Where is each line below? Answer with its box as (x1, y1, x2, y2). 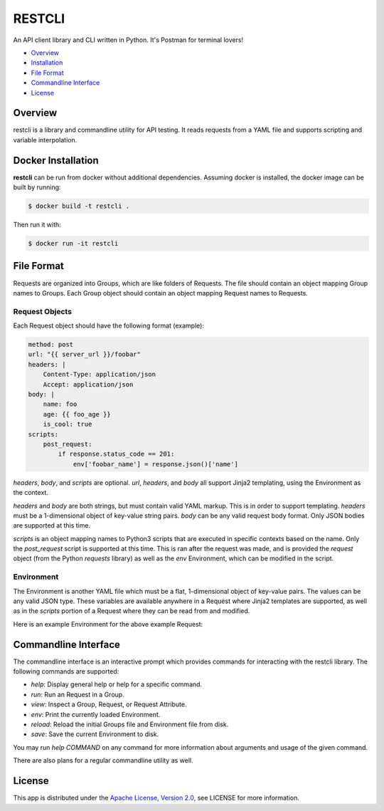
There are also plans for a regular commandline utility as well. (13, 756, 193, 765)
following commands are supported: (13, 667, 119, 676)
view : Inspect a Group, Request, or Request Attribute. (31, 700, 187, 708)
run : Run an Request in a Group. (31, 690, 124, 698)
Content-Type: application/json (43, 370, 156, 379)
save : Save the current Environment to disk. (31, 730, 159, 738)
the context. (13, 488, 49, 497)
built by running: (13, 183, 61, 192)
